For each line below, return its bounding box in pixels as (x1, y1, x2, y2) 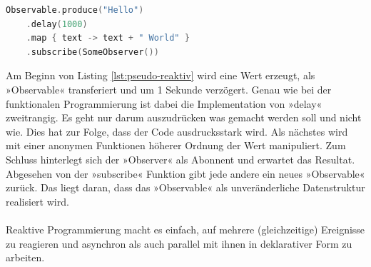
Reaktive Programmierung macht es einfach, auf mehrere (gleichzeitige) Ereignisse (6, 221, 365, 236)
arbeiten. (6, 250, 45, 265)
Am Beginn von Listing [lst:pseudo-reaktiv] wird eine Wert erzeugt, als (6, 68, 315, 83)
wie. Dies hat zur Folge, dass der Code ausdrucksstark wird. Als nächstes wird (6, 124, 348, 138)
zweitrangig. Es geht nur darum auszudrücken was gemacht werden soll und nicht (6, 110, 362, 125)
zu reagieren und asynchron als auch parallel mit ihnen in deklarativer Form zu (6, 236, 352, 251)
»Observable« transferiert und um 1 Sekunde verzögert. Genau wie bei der (6, 81, 332, 96)
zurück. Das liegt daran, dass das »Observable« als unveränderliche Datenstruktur (6, 180, 365, 195)
